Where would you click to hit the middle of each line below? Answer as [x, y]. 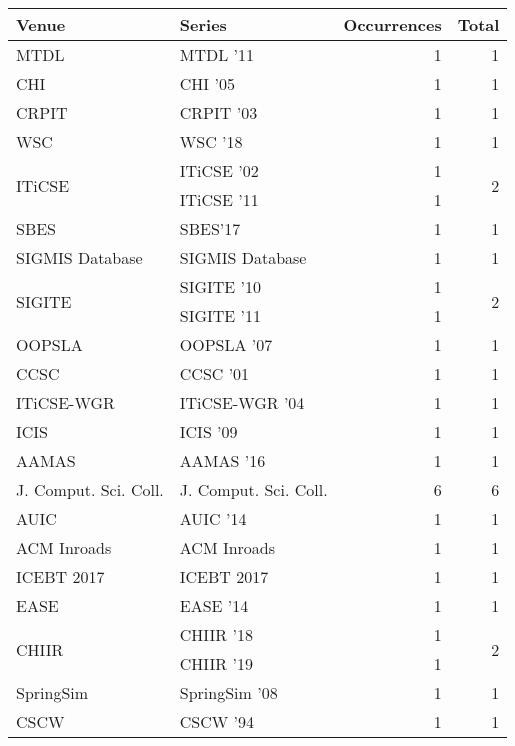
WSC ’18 [211, 141]
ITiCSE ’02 [219, 170]
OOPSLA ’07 [226, 344]
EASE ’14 [214, 605]
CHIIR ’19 [216, 663]
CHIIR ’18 [216, 634]
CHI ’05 [207, 83]
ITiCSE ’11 [219, 199]
